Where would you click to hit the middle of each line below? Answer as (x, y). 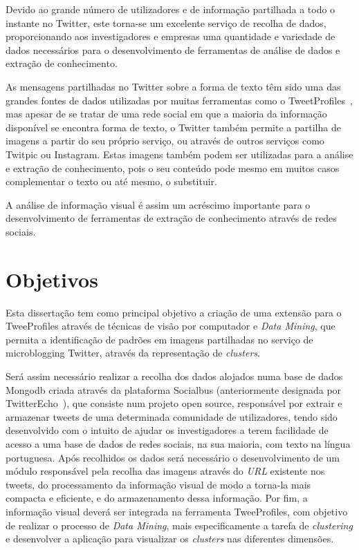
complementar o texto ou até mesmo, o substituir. (111, 181)
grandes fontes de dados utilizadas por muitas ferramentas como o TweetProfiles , (179, 100)
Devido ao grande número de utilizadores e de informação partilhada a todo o (171, 9)
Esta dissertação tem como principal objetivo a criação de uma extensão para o (174, 312)
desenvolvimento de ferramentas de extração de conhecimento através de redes (171, 218)
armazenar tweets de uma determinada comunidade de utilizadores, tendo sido (172, 416)
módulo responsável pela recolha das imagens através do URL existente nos (165, 471)
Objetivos (52, 279)
